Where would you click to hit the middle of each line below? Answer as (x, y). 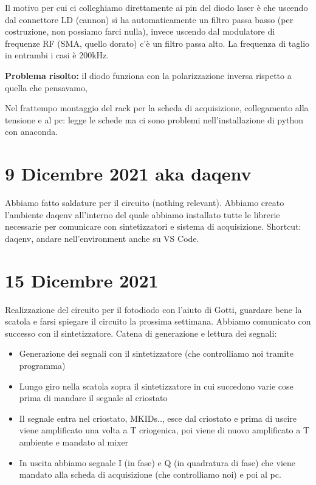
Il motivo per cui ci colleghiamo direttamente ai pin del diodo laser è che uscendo (156, 7)
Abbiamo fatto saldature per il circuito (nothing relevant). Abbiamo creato (145, 203)
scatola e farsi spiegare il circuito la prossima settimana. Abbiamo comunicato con (158, 321)
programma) (42, 365)
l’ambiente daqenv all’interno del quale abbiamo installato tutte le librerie (143, 214)
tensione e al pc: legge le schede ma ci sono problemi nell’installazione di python (154, 119)
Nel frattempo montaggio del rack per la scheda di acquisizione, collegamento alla (157, 108)
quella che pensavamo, (46, 87)
